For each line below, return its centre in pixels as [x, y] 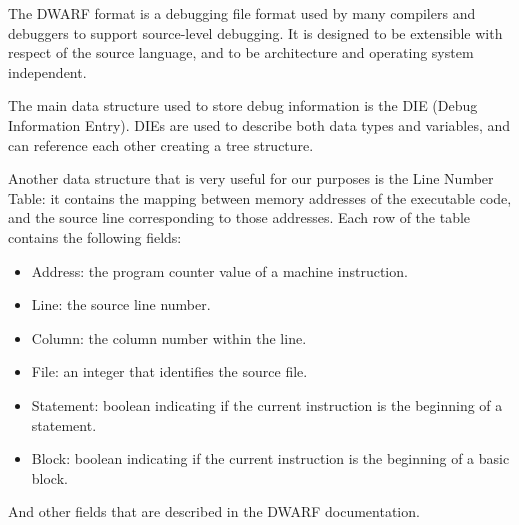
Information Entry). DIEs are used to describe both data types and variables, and [259, 124]
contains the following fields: [95, 236]
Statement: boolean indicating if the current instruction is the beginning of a [267, 404]
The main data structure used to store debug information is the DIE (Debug [243, 105]
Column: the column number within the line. [169, 337]
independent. [47, 71]
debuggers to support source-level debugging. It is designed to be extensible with [255, 32]
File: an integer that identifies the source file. [169, 371]
